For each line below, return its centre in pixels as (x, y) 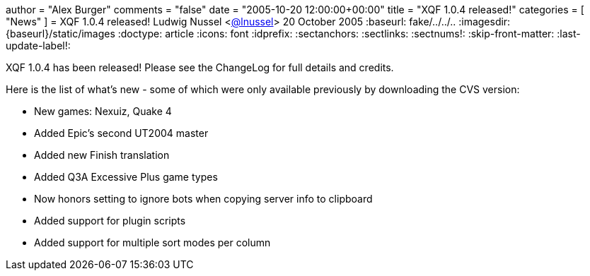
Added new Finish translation (102, 155)
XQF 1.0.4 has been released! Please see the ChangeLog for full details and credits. (200, 67)
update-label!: (38, 46)
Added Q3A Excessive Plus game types (126, 177)
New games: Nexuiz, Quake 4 (103, 111)
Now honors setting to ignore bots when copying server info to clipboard (203, 199)
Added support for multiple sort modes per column (152, 242)
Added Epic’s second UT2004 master (121, 133)
